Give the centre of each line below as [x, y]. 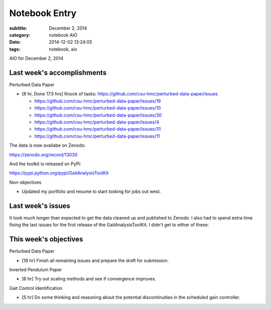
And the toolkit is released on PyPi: [45, 164]
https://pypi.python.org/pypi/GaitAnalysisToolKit [59, 173]
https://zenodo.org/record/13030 [43, 154]
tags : [15, 49]
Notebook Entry [43, 13]
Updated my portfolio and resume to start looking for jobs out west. [91, 191]
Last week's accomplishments [58, 73]
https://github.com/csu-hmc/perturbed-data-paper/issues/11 [97, 136]
